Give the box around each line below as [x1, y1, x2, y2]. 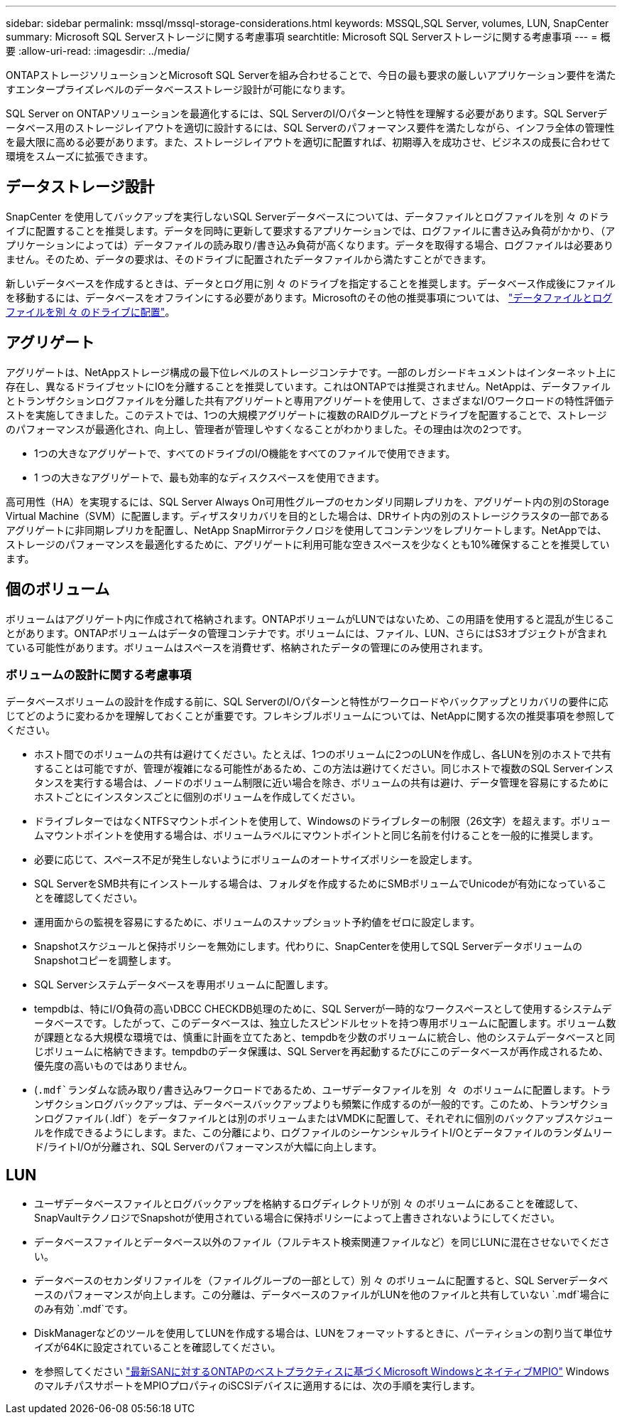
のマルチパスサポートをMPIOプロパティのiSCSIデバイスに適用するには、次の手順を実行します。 [34, 1379, 481, 1392]
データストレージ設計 [6, 178, 155, 196]
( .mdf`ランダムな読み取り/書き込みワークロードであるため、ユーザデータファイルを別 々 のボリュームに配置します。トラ [34, 1084, 611, 1096]
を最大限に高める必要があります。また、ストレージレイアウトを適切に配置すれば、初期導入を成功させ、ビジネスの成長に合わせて [6, 136, 611, 148]
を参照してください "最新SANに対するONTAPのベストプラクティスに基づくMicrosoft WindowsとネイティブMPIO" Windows [34, 1365, 609, 1378]
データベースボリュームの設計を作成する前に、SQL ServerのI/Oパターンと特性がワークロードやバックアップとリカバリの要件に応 [6, 695, 609, 708]
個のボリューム [6, 580, 110, 599]
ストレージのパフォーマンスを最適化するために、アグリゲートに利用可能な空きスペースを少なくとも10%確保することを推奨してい [6, 538, 610, 550]
